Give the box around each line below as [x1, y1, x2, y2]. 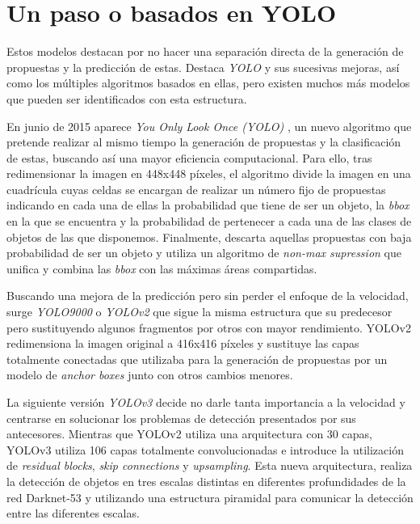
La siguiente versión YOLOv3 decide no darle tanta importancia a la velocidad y [6, 394, 405, 410]
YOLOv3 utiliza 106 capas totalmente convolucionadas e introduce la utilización [6, 441, 404, 458]
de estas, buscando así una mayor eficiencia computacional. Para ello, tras [6, 149, 372, 166]
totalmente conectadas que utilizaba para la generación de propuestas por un [6, 350, 388, 367]
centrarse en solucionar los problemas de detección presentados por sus [6, 409, 356, 426]
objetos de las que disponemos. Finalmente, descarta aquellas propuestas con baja [6, 228, 412, 245]
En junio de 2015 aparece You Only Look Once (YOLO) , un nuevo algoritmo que [6, 117, 412, 134]
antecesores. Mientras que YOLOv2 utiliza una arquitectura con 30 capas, [6, 425, 372, 442]
